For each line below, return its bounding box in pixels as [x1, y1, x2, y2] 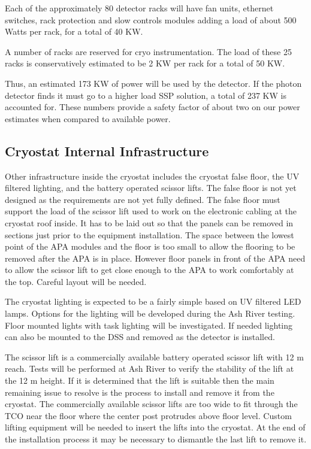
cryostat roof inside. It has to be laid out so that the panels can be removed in [5, 216, 294, 229]
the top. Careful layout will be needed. [5, 275, 147, 287]
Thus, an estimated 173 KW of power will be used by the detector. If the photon [5, 77, 302, 89]
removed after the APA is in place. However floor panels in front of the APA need [5, 251, 306, 264]
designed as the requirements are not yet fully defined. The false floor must [5, 193, 280, 205]
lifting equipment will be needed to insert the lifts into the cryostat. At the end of [5, 421, 306, 433]
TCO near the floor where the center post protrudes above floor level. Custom [5, 409, 292, 421]
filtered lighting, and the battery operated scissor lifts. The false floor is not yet [5, 181, 297, 194]
